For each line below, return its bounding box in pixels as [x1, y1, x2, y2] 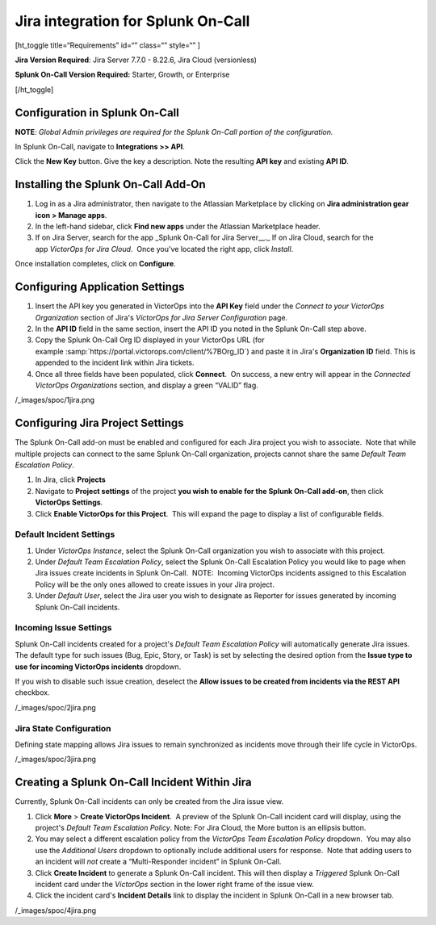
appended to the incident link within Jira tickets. [35, 358, 195, 367]
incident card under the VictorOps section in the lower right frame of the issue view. [35, 879, 314, 889]
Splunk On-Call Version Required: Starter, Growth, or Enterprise [15, 69, 230, 80]
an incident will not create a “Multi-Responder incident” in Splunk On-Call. [35, 856, 282, 867]
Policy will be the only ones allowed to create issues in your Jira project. [35, 580, 275, 589]
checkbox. [15, 688, 50, 697]
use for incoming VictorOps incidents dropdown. [15, 662, 182, 672]
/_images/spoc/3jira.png [15, 755, 97, 764]
